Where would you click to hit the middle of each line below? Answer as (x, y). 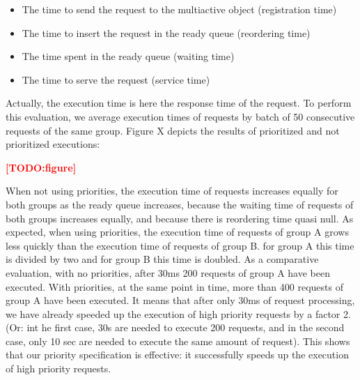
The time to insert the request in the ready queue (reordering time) (166, 32)
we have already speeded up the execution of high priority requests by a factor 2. (178, 313)
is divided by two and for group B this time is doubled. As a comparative (162, 259)
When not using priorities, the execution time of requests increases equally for (172, 191)
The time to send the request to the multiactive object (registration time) (179, 9)
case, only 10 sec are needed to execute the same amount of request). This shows (178, 341)
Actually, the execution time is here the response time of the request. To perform (179, 103)
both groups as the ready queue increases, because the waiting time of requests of (180, 204)
